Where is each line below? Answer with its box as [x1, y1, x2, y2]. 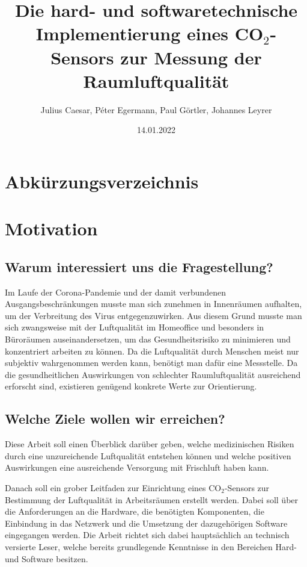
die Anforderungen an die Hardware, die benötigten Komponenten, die [5, 505, 264, 518]
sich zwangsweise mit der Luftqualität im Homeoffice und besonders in [5, 321, 264, 333]
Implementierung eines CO [35, 21, 264, 46]
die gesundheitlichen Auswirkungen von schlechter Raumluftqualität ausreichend [5, 368, 301, 380]
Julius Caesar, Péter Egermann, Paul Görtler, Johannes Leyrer [40, 103, 272, 116]
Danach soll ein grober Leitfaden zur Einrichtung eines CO [5, 481, 222, 494]
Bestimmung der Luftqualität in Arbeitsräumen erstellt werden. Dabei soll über [5, 493, 299, 506]
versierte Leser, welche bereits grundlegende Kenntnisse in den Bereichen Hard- [5, 540, 297, 553]
